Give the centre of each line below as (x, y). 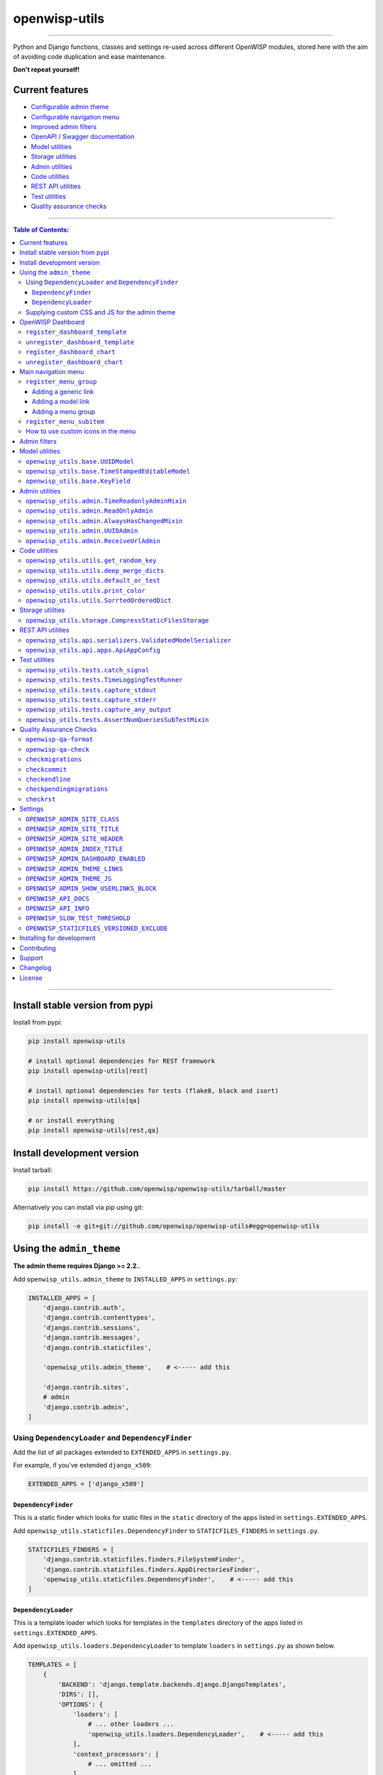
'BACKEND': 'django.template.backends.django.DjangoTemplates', (172, 1684)
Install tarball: (33, 1170)
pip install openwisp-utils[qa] (84, 1101)
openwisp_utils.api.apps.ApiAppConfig (93, 650)
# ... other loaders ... (131, 1724)
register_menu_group (61, 382)
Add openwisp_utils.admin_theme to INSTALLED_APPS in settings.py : (125, 1279)
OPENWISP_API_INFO (58, 908)
